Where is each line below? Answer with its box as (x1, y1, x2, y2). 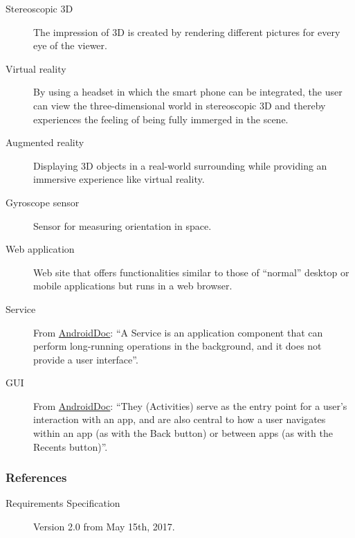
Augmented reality (6, 135, 84, 150)
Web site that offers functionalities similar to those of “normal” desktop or (33, 264, 349, 279)
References (6, 469, 67, 486)
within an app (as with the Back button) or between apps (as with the (33, 426, 333, 440)
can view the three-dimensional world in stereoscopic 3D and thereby (33, 98, 326, 112)
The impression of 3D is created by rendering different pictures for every (33, 24, 340, 39)
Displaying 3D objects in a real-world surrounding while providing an (33, 158, 327, 172)
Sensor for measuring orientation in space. (33, 218, 212, 233)
